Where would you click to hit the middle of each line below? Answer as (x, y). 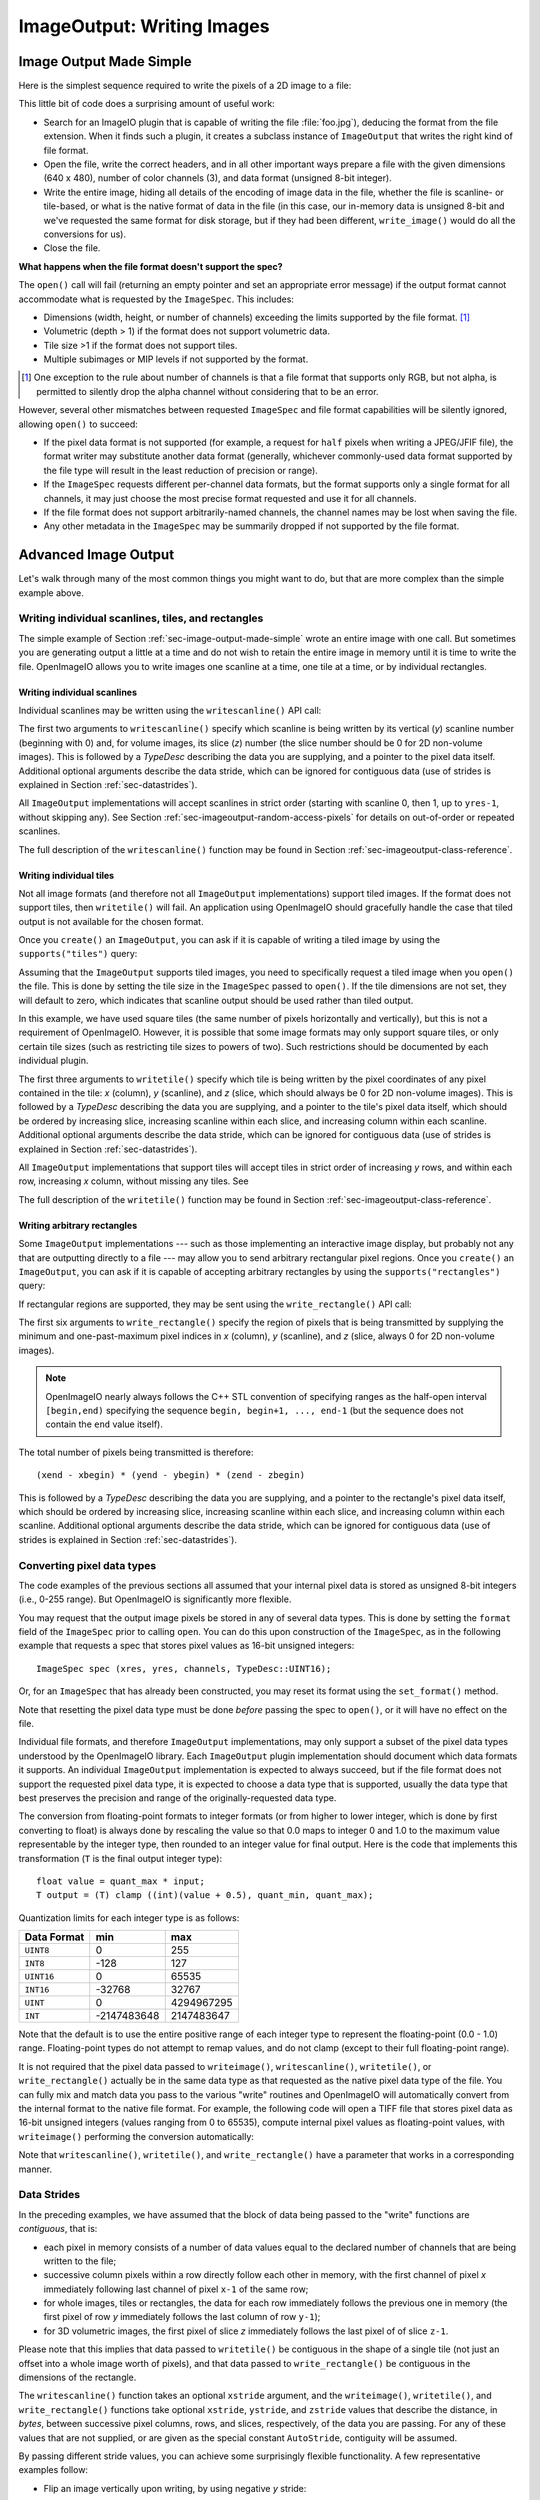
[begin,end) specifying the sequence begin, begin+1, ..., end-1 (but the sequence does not (254, 1411)
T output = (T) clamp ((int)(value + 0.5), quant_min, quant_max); (205, 1895)
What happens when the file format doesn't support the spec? (150, 266)
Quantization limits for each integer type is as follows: (129, 1917)
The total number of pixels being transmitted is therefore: (136, 1452)
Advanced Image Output (96, 555)
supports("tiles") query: (78, 954)
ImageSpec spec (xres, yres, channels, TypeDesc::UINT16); (184, 1668)
